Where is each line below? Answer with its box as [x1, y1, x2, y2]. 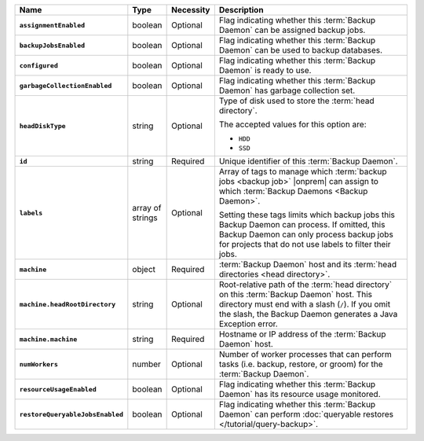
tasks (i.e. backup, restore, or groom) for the [218, 358, 384, 369]
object [132, 264, 156, 274]
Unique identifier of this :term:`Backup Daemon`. [218, 156, 398, 167]
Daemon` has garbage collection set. [218, 85, 356, 96]
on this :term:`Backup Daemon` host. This [218, 289, 373, 300]
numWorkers [19, 360, 59, 369]
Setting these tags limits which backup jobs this [218, 209, 396, 220]
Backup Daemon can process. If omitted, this [218, 219, 386, 230]
